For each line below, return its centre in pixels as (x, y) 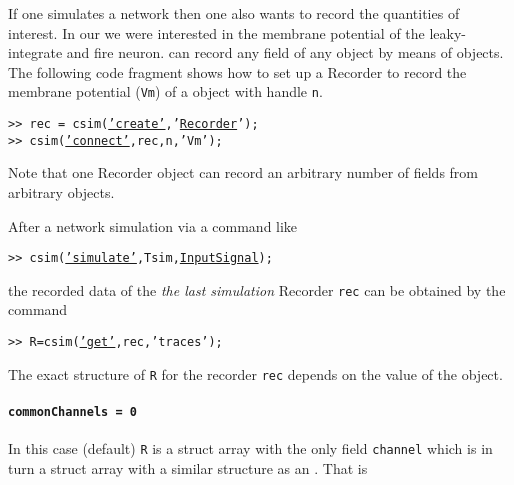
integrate (35, 52)
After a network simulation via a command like (153, 225)
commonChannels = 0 (72, 411)
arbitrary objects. (61, 191)
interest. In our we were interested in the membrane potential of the (216, 32)
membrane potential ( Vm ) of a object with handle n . (165, 91)
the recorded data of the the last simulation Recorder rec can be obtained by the (257, 289)
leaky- (448, 32)
